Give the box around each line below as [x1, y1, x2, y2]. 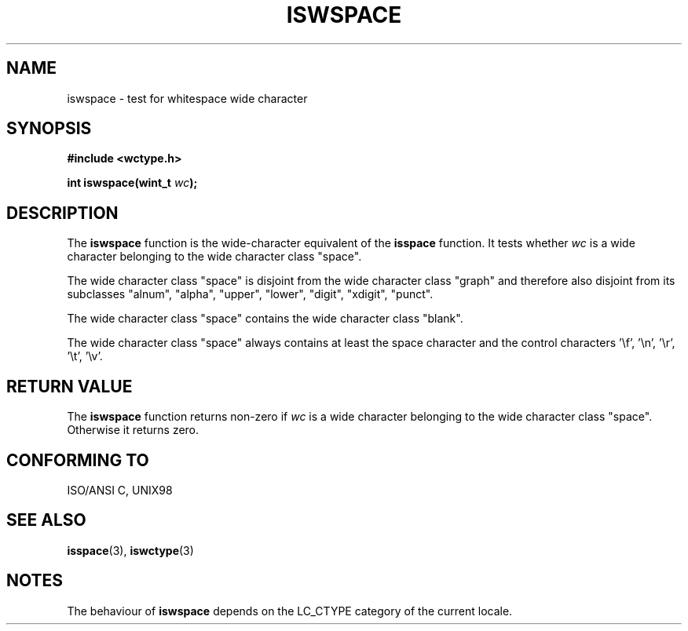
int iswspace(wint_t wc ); [67, 176, 198, 190]
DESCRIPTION [6, 202, 119, 223]
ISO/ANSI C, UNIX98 [67, 483, 173, 497]
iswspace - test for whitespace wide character [67, 91, 308, 105]
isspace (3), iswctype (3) [67, 543, 194, 557]
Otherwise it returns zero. [67, 423, 199, 437]
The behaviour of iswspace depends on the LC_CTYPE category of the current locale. [67, 604, 513, 618]
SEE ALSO [6, 510, 86, 531]
